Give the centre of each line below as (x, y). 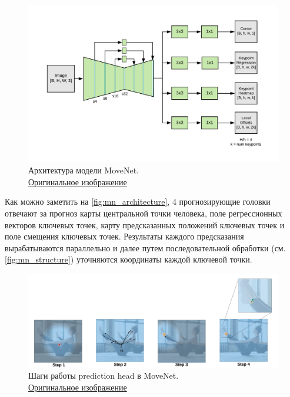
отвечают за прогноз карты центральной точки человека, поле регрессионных (144, 213)
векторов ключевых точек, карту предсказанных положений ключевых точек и (145, 224)
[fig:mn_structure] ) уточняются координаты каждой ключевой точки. (129, 259)
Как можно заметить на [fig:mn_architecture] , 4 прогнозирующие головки (138, 201)
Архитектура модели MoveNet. (84, 170)
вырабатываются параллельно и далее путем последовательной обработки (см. (145, 247)
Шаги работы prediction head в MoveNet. (104, 375)
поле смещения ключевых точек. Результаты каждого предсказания (124, 236)
